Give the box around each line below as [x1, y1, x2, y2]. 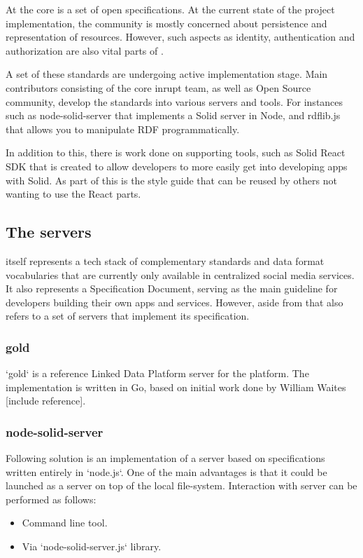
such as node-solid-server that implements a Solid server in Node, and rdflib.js [6, 108, 341, 123]
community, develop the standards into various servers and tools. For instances [6, 94, 343, 109]
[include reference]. [6, 393, 86, 408]
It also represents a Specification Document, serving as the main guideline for [6, 281, 338, 296]
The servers [6, 221, 92, 243]
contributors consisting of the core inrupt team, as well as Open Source [6, 80, 311, 95]
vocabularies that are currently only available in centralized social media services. [6, 267, 355, 282]
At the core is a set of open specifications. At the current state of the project [6, 2, 335, 16]
